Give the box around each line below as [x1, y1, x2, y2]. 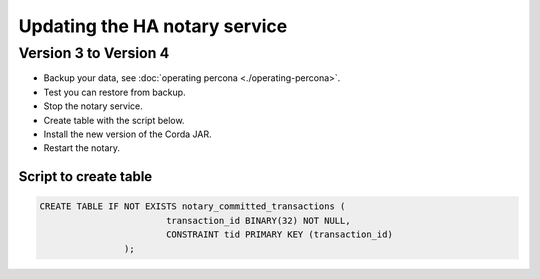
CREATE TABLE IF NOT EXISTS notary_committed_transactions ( [39, 201, 346, 212]
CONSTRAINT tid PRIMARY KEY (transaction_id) [165, 229, 394, 240]
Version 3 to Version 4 [18, 44, 170, 62]
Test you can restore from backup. [43, 86, 186, 98]
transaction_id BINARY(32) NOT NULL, [165, 215, 351, 226]
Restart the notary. [43, 142, 120, 154]
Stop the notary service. [43, 100, 144, 112]
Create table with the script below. [43, 114, 185, 126]
